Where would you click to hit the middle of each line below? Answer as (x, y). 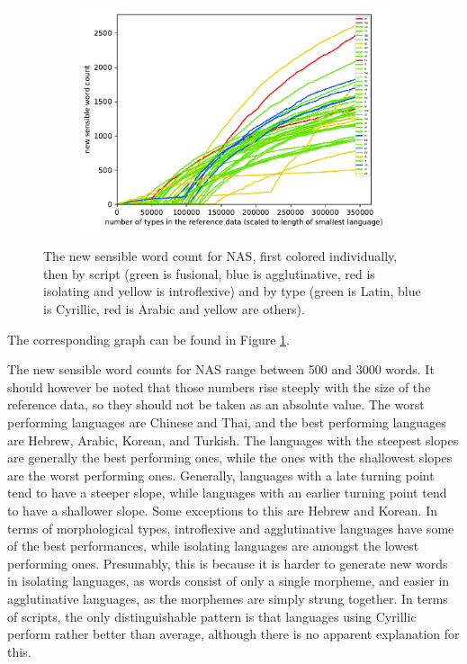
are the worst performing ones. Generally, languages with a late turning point (221, 475)
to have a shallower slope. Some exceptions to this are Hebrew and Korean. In (222, 510)
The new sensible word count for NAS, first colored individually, (220, 256)
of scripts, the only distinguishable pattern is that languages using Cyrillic (212, 616)
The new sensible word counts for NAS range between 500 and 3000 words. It (221, 369)
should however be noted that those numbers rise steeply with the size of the (219, 386)
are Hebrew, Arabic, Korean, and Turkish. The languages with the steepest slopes (233, 440)
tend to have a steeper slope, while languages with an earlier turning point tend (227, 493)
